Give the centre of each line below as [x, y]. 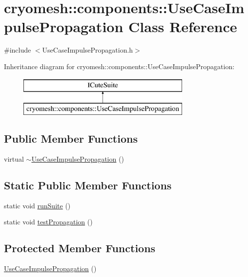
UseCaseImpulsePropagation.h [88, 50]
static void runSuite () [37, 205]
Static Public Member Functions [88, 185]
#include [18, 50]
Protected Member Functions [80, 248]
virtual [14, 158]
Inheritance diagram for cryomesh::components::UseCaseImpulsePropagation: [119, 66]
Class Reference [183, 27]
